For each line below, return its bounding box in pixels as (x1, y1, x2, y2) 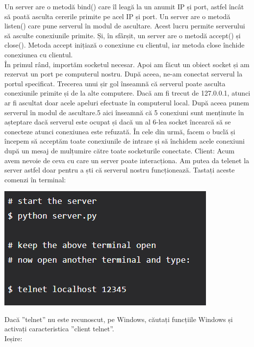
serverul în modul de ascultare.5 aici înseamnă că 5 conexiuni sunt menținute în (4, 107, 244, 117)
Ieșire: (4, 333, 23, 344)
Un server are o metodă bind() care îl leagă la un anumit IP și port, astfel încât (4, 1, 244, 11)
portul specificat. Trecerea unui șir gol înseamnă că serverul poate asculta (4, 78, 226, 88)
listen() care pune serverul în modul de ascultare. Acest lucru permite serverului (4, 21, 245, 31)
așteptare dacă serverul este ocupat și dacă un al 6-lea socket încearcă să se (4, 117, 231, 127)
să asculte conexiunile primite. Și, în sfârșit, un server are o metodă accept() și (4, 30, 241, 40)
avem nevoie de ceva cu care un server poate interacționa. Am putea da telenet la (4, 155, 250, 165)
